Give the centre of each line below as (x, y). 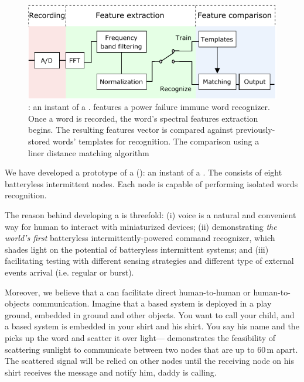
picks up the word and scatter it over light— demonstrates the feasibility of (140, 337)
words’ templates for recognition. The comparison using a (156, 141)
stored (39, 141)
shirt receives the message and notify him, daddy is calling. (111, 372)
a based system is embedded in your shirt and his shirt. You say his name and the (152, 326)
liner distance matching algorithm (89, 152)
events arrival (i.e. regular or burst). (69, 272)
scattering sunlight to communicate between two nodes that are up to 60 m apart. (151, 349)
